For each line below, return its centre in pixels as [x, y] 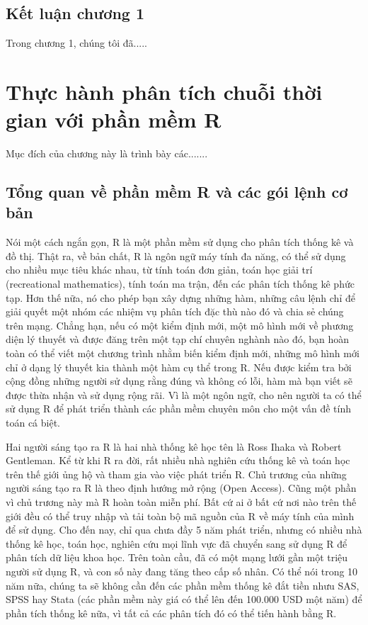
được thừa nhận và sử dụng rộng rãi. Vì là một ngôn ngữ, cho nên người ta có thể [184, 394]
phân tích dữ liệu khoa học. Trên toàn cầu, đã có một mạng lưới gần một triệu [177, 557]
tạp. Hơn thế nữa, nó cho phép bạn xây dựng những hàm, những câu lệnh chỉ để [180, 297]
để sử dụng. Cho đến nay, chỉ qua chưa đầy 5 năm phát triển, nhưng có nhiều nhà [184, 530]
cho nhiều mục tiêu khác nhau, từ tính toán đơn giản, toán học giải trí [159, 270]
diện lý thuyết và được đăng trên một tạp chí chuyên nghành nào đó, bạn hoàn [178, 339]
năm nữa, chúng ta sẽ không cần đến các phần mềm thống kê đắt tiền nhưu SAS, [183, 585]
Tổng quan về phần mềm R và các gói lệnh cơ [177, 192]
